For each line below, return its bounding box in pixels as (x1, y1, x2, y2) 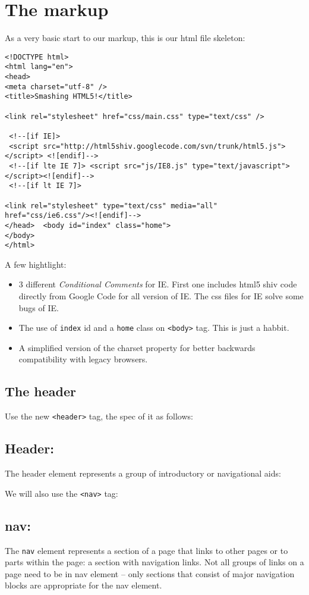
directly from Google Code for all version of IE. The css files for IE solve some (18, 290, 304, 302)
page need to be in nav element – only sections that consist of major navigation (5, 567, 295, 580)
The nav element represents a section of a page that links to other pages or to (5, 544, 288, 556)
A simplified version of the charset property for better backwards (18, 341, 256, 353)
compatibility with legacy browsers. (18, 353, 148, 365)
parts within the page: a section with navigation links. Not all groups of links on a (5, 556, 304, 568)
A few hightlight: (5, 258, 67, 270)
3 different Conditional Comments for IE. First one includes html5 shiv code (18, 278, 297, 290)
